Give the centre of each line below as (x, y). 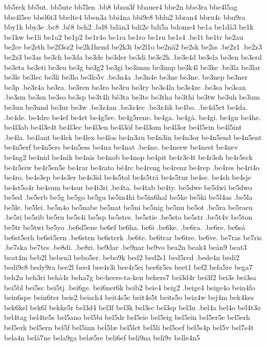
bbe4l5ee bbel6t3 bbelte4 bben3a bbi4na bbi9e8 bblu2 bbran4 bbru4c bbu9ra (125, 17)
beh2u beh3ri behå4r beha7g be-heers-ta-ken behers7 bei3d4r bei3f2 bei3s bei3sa (130, 277)
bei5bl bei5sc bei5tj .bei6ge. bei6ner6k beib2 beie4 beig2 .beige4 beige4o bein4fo (130, 287)
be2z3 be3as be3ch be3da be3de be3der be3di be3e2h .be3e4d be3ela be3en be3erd (133, 56)
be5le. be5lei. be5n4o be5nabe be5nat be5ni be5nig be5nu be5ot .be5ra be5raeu (128, 207)
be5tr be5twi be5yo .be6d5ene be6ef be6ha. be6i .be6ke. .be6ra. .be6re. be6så (125, 227)
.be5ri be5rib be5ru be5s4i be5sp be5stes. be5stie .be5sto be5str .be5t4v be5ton (128, 217)
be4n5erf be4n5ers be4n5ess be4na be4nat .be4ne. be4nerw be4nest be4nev (121, 147)
